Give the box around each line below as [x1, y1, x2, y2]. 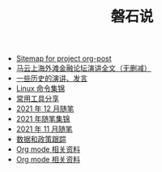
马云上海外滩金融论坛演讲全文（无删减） [15, 63, 151, 73]
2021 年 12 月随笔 [15, 104, 75, 114]
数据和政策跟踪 [15, 135, 66, 144]
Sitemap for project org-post [15, 54, 112, 63]
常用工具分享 [15, 94, 59, 104]
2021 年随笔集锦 [15, 114, 70, 124]
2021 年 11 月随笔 [15, 124, 73, 134]
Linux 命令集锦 [15, 84, 66, 93]
